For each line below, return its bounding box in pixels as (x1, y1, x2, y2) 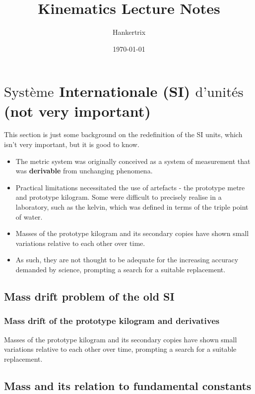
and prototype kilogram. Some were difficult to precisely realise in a (15, 192, 222, 202)
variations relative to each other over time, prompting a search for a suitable (4, 344, 237, 354)
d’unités (195, 85, 244, 100)
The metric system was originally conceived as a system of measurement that (15, 156, 251, 166)
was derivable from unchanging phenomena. (15, 165, 153, 176)
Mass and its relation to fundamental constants (4, 378, 252, 393)
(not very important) (4, 100, 151, 121)
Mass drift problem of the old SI (4, 288, 175, 304)
